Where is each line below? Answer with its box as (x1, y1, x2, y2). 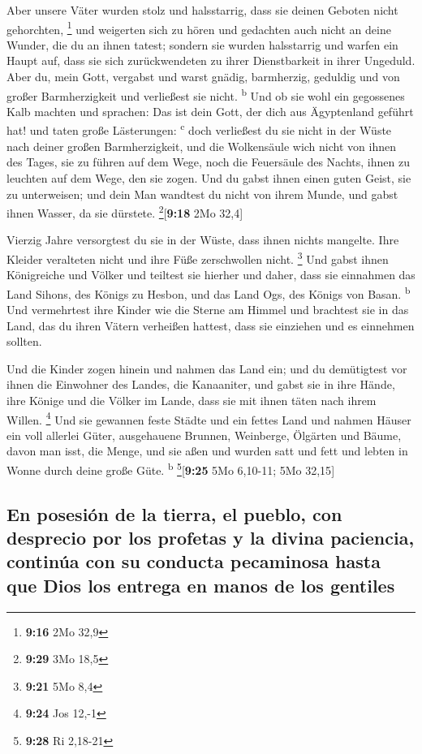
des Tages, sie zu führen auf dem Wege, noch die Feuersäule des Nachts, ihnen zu (6, 153, 410, 170)
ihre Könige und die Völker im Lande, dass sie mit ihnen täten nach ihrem (6, 392, 377, 408)
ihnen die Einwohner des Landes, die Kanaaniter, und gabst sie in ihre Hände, (6, 376, 395, 393)
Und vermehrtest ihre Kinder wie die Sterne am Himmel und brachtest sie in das (6, 301, 409, 318)
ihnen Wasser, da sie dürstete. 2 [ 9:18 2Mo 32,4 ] (6, 202, 243, 221)
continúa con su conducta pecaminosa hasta (6, 549, 381, 574)
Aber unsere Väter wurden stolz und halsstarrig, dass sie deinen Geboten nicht (6, 2, 398, 18)
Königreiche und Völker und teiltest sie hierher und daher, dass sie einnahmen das (6, 266, 416, 283)
